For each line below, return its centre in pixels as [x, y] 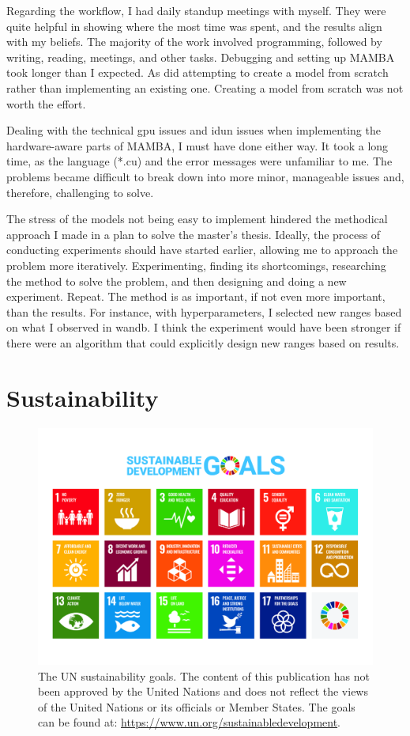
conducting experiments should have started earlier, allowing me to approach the [202, 250]
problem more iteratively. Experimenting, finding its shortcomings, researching [196, 265]
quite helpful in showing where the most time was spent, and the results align [194, 26]
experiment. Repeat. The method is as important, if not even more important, [196, 296]
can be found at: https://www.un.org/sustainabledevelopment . [189, 722]
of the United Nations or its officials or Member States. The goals [197, 706]
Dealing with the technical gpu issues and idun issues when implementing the [194, 130]
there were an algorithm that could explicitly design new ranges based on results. [203, 342]
